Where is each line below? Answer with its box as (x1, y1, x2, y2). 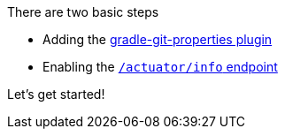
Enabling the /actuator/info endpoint (42, 59, 278, 74)
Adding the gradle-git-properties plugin (42, 32, 273, 47)
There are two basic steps (7, 4, 159, 19)
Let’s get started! (7, 87, 105, 102)
